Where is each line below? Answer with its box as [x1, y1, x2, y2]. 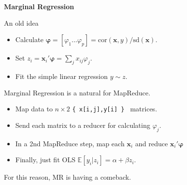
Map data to [15, 104, 53, 114]
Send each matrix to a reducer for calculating [15, 120, 151, 130]
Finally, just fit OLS [15, 154, 76, 165]
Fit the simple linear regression [15, 71, 108, 81]
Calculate [15, 34, 44, 45]
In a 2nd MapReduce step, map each [15, 138, 125, 148]
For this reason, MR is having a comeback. [4, 172, 131, 182]
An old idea [4, 17, 39, 28]
